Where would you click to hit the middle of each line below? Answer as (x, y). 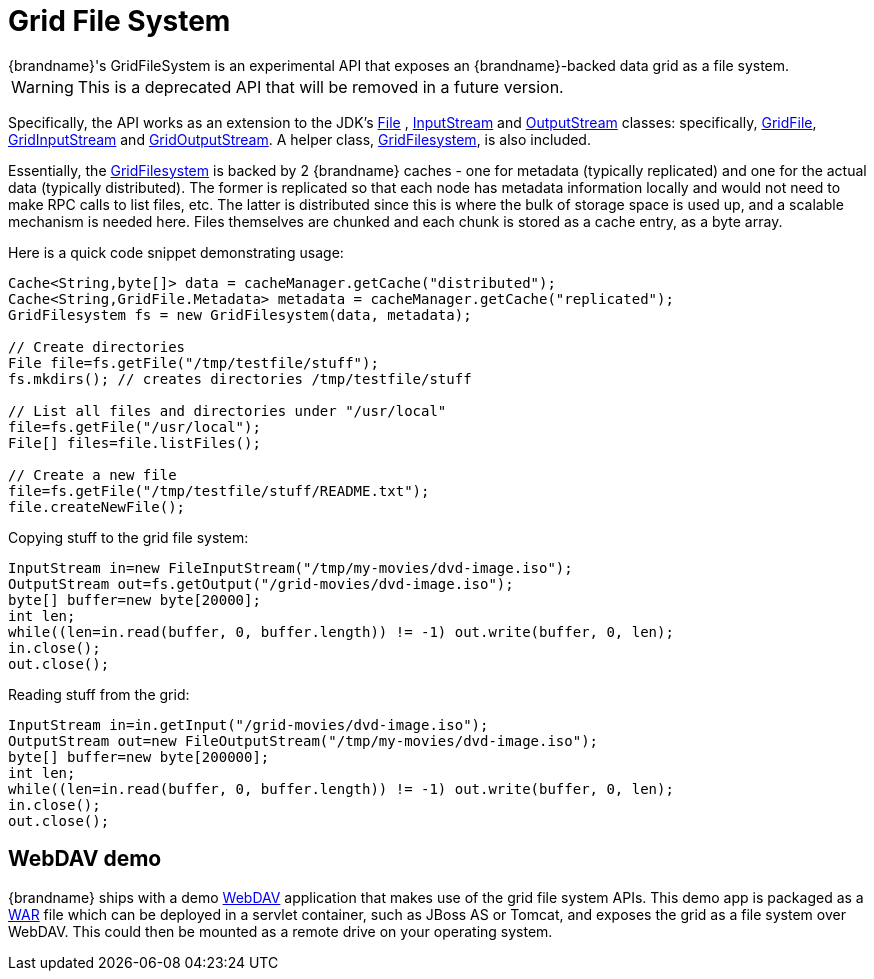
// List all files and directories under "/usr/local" (227, 410)
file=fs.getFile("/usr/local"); (134, 426)
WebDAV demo (85, 859)
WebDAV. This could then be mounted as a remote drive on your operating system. (280, 931)
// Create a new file (92, 474)
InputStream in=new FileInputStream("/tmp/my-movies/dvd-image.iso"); (290, 567)
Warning (42, 86)
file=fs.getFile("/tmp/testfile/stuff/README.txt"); (219, 490)
